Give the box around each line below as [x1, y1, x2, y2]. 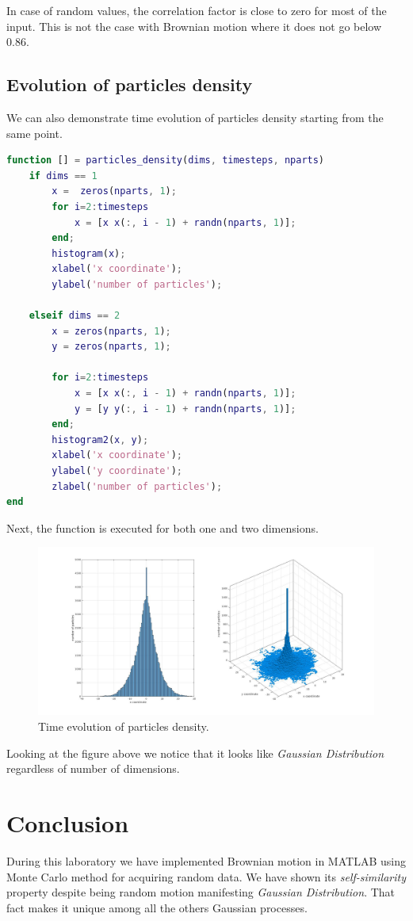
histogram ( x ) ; [52, 247, 126, 259]
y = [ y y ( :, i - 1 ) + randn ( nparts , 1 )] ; [74, 403, 296, 415]
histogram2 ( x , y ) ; [52, 434, 149, 445]
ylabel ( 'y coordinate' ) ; [52, 465, 182, 477]
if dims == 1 [29, 170, 98, 182]
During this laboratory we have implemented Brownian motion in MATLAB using [6, 852, 406, 869]
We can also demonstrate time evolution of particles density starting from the [6, 109, 384, 125]
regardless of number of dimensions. [6, 760, 180, 777]
